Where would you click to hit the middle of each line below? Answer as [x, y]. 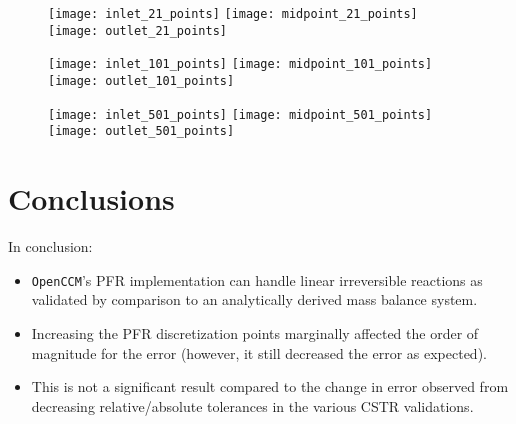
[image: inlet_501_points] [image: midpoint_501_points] [240, 114]
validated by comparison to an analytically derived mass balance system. [254, 299]
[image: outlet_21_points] [137, 30]
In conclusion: [50, 246]
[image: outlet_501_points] [141, 131]
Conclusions [91, 198]
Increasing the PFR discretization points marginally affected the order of [255, 332]
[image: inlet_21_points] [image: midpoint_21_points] [233, 14]
